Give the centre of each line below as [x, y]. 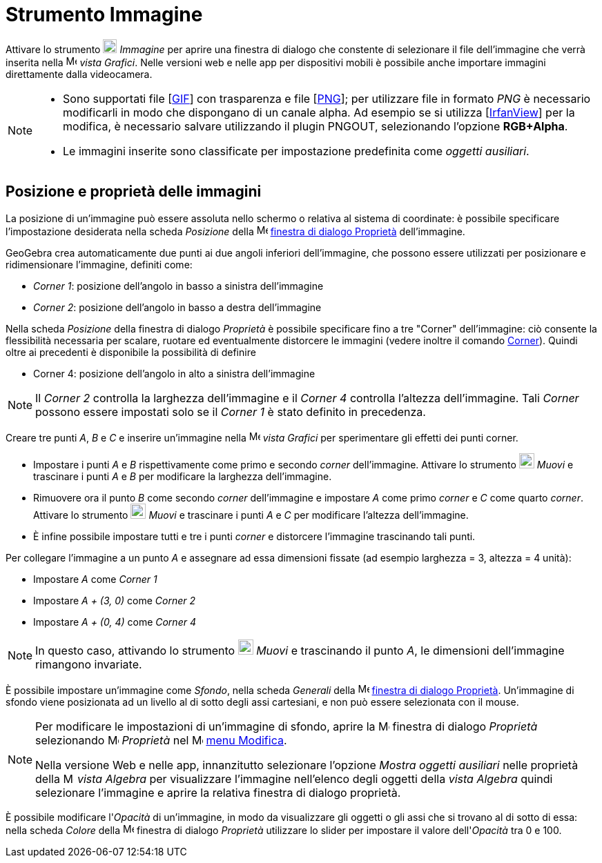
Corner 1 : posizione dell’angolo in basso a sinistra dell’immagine [178, 286]
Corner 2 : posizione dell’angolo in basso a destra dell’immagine [177, 307]
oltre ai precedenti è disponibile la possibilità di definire [131, 352]
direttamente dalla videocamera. [79, 74]
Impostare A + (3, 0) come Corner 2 [115, 600]
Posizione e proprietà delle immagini [134, 192]
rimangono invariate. [89, 664]
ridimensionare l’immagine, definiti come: [99, 264]
